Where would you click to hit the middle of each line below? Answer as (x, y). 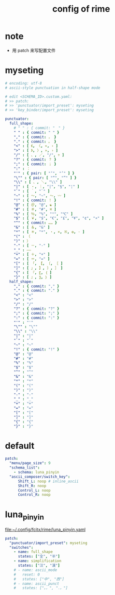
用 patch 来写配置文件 (34, 50)
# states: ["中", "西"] (39, 579)
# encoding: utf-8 (23, 83)
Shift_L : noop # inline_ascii (48, 481)
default (20, 446)
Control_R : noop (34, 495)
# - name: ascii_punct (36, 584)
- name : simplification (38, 561)
